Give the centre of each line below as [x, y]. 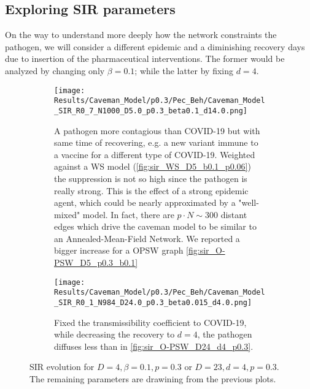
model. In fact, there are [128, 214]
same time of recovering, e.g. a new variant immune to [156, 142]
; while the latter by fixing [184, 70]
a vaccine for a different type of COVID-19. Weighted [155, 154]
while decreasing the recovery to [114, 334]
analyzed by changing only [55, 70]
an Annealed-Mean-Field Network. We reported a [147, 238]
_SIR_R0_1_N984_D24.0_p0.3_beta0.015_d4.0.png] [153, 302]
